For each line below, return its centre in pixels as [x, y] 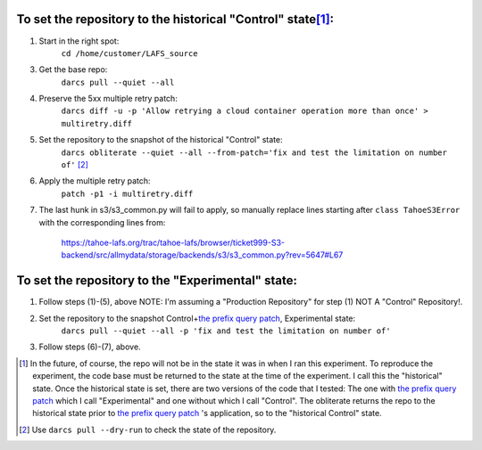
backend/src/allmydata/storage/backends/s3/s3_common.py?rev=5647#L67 [202, 255]
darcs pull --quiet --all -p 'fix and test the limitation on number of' [226, 331]
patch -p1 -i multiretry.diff [127, 193]
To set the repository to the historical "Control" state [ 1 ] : [175, 19]
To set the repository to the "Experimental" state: [157, 281]
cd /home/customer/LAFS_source [129, 53]
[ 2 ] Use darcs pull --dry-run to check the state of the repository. [148, 430]
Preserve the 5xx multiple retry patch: [108, 99]
